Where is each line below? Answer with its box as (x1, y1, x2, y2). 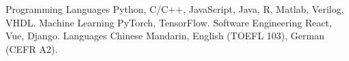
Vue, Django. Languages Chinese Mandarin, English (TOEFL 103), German (5, 28, 325, 43)
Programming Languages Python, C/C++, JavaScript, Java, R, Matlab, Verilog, (5, 2, 344, 16)
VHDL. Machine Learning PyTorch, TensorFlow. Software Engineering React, (5, 15, 332, 29)
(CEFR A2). (5, 41, 58, 56)
